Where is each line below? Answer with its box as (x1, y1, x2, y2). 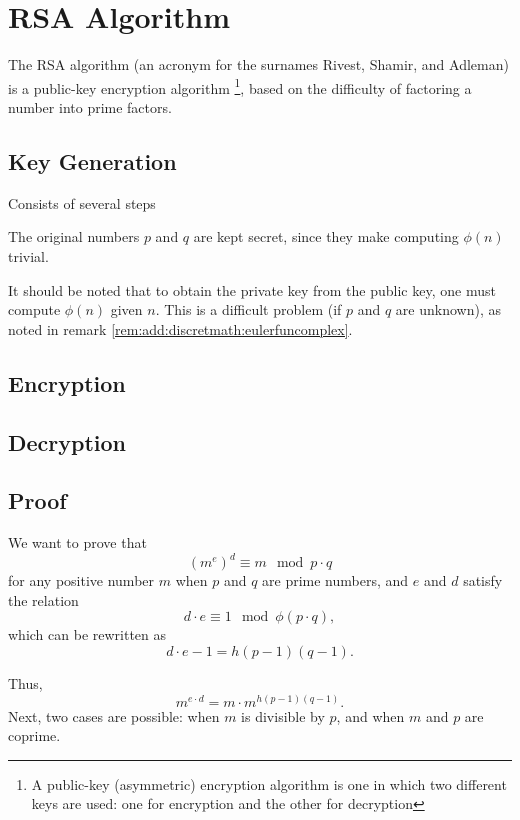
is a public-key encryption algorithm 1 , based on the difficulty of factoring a (8, 74, 472, 98)
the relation (8, 589, 79, 610)
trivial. (8, 245, 49, 266)
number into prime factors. (8, 96, 172, 117)
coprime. (8, 725, 61, 746)
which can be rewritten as (8, 624, 167, 645)
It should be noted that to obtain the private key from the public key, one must (8, 279, 496, 300)
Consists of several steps (8, 192, 156, 213)
